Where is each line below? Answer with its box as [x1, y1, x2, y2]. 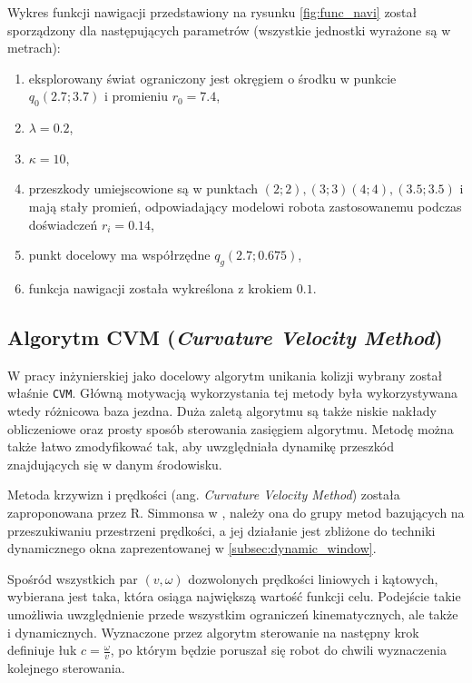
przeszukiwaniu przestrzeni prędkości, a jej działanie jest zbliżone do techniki [7, 520, 436, 539]
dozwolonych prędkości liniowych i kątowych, [188, 569, 438, 588]
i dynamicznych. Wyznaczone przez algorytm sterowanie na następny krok [7, 622, 419, 641]
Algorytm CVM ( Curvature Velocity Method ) [7, 322, 443, 351]
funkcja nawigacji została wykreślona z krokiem [28, 278, 293, 297]
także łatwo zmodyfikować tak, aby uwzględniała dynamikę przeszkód [7, 437, 394, 456]
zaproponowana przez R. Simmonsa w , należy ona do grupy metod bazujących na [7, 502, 465, 521]
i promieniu [103, 86, 168, 105]
